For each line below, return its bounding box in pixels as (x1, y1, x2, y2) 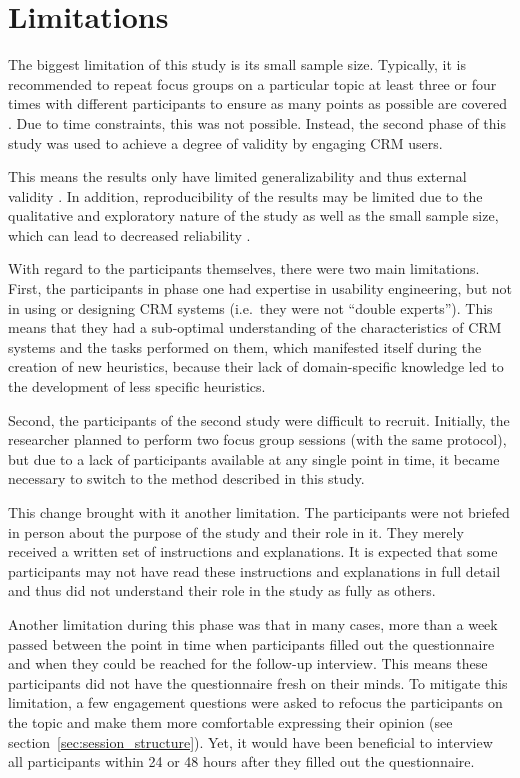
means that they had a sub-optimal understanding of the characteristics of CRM (8, 317, 502, 338)
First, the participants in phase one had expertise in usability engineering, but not (8, 278, 513, 299)
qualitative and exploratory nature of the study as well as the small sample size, (8, 205, 499, 226)
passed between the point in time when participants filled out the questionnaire (8, 633, 495, 654)
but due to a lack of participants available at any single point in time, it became (8, 448, 500, 469)
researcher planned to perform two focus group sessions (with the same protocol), (8, 429, 507, 450)
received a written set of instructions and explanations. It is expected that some (8, 541, 498, 562)
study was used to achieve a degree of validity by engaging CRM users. (8, 132, 443, 153)
